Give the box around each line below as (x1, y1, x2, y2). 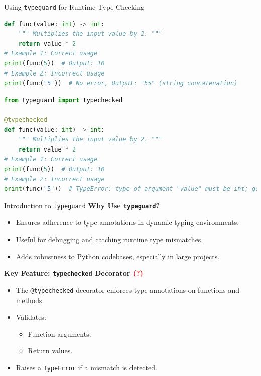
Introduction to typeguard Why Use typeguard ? (4, 200, 160, 210)
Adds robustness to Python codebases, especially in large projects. (16, 251, 220, 261)
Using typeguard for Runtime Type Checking (4, 2, 145, 12)
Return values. (28, 345, 73, 356)
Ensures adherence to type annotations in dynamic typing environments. (16, 217, 239, 228)
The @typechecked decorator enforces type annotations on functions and (16, 284, 240, 295)
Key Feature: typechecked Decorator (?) (4, 268, 143, 278)
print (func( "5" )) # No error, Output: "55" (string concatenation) (4, 80, 238, 87)
